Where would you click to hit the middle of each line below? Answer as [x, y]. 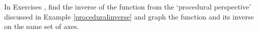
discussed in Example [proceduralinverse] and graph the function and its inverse [129, 16]
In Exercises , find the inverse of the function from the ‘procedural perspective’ [128, 6]
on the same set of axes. [42, 26]
